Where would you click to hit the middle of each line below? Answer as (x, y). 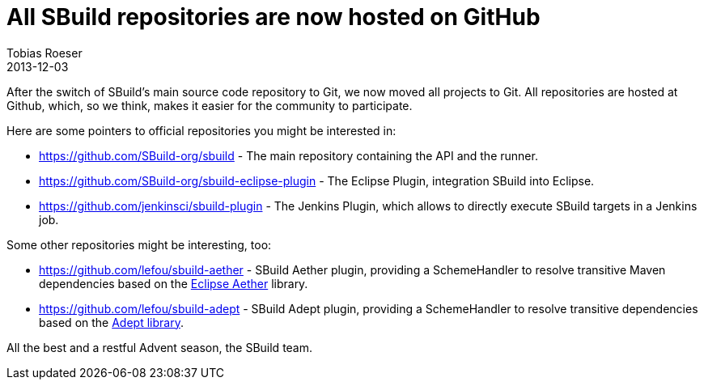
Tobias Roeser (45, 53)
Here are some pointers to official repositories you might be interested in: (201, 130)
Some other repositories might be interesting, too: (139, 244)
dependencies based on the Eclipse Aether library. (174, 283)
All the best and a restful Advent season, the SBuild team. (160, 347)
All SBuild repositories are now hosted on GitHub (274, 17)
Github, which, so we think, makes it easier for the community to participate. (210, 105)
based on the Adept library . (111, 322)
